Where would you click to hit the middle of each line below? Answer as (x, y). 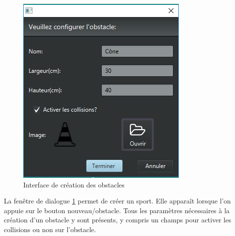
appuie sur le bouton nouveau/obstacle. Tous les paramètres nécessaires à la (117, 210)
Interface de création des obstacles (74, 184)
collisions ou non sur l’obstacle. (50, 229)
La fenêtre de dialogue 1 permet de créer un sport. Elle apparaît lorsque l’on (117, 201)
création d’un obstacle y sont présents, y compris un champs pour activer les (117, 220)
